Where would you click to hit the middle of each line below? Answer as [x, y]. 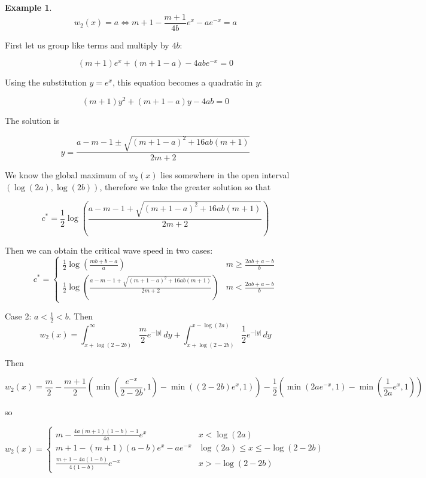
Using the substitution [46, 82]
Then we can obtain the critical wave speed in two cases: [109, 250]
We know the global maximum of [66, 175]
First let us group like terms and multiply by [87, 45]
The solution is [32, 120]
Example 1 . [28, 7]
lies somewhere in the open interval [225, 175]
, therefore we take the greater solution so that [185, 186]
